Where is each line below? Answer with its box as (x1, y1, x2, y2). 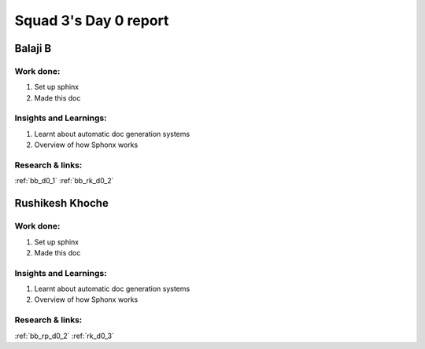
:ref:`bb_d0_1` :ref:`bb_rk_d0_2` (14, 176, 114, 186)
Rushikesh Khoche (14, 197, 109, 210)
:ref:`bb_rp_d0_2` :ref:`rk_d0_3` (14, 331, 114, 340)
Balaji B (14, 42, 52, 55)
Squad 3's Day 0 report (14, 12, 169, 29)
